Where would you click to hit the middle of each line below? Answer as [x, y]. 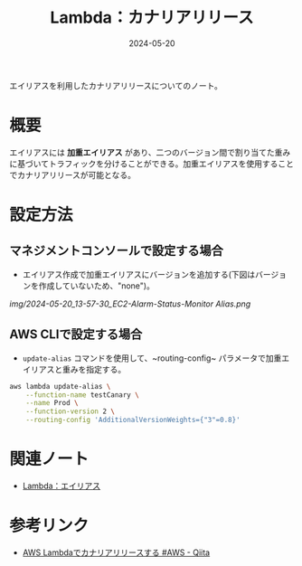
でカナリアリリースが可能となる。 [72, 175]
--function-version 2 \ [71, 411]
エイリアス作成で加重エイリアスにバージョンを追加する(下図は [139, 274]
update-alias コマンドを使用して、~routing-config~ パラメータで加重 [152, 358]
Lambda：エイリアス [61, 486]
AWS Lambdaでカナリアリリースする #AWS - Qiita [116, 552]
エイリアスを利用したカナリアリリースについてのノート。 [116, 85]
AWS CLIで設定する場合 [76, 335]
